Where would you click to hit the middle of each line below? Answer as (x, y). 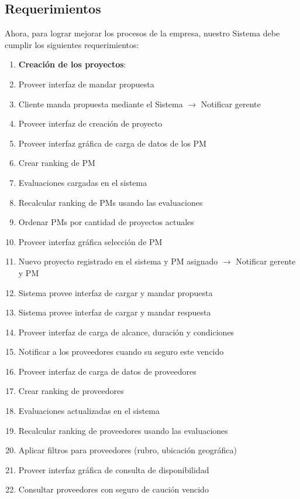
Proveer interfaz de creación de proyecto (90, 123)
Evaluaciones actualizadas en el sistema (89, 411)
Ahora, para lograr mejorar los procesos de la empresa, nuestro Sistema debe (142, 33)
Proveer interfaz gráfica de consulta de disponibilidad (114, 469)
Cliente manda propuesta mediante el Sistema (101, 103)
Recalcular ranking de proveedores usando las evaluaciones (123, 430)
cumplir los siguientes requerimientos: (72, 44)
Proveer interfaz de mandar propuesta (86, 84)
